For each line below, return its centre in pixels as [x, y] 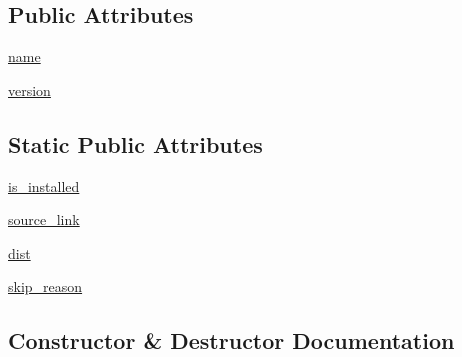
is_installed [44, 185]
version [29, 89]
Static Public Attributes [135, 143]
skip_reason [45, 286]
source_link [44, 219]
